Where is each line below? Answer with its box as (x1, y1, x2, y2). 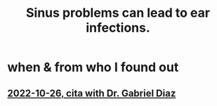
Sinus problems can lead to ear (25, 5, 211, 21)
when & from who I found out (7, 60, 179, 75)
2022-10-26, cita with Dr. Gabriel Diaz (7, 87, 176, 99)
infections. (85, 20, 151, 36)
